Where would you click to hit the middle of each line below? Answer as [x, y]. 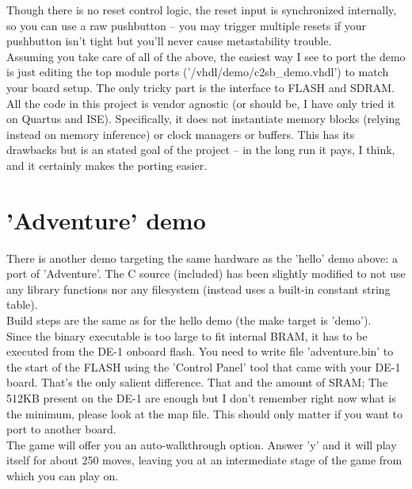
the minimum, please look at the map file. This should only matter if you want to [204, 413]
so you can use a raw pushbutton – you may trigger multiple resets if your [187, 25]
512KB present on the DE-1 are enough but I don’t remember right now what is [201, 398]
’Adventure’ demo [106, 219]
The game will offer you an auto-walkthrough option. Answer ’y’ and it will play [202, 444]
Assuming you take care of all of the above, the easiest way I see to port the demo [206, 56]
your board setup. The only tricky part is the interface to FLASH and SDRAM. [200, 87]
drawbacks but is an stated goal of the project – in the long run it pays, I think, [201, 150]
